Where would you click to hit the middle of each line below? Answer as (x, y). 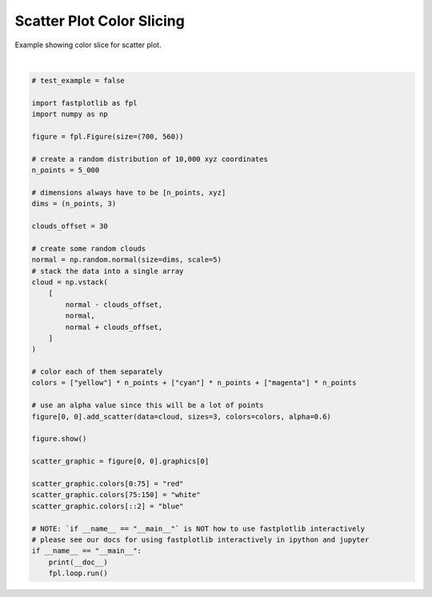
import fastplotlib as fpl (84, 103)
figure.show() (59, 439)
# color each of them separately (97, 372)
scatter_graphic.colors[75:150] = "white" (116, 495)
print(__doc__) (78, 562)
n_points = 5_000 (66, 170)
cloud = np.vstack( (70, 282)
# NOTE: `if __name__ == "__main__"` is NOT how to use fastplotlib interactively (198, 529)
